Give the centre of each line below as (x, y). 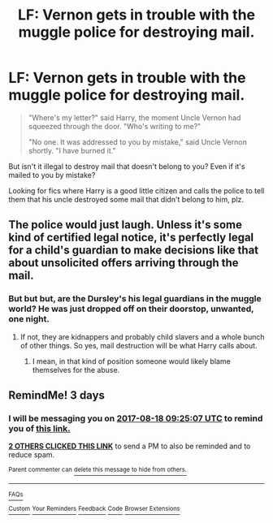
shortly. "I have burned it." (72, 150)
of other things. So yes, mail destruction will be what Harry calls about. (139, 345)
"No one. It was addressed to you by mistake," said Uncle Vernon (138, 142)
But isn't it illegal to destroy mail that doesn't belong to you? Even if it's (127, 166)
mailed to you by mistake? (52, 175)
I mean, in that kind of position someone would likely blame (132, 361)
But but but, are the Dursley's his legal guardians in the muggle (135, 299)
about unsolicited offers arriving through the (123, 263)
